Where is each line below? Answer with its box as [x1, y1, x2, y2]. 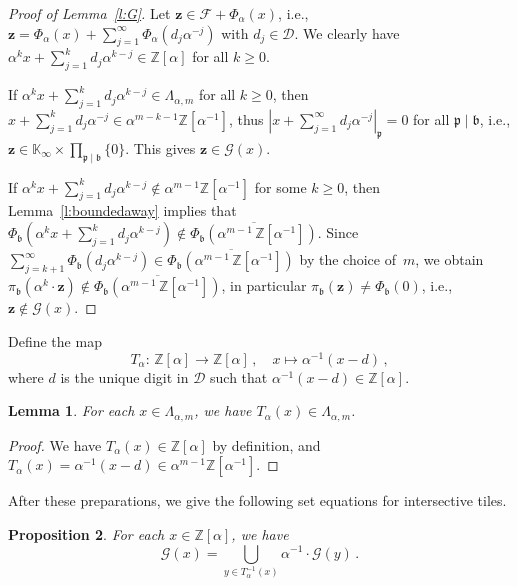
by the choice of [299, 249, 396, 270]
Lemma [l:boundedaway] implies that [8, 200, 237, 221]
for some [254, 176, 307, 197]
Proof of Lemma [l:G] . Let [8, 3, 171, 23]
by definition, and [212, 434, 321, 455]
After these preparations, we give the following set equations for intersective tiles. [8, 490, 507, 511]
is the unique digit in [60, 366, 189, 387]
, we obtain [415, 249, 484, 270]
